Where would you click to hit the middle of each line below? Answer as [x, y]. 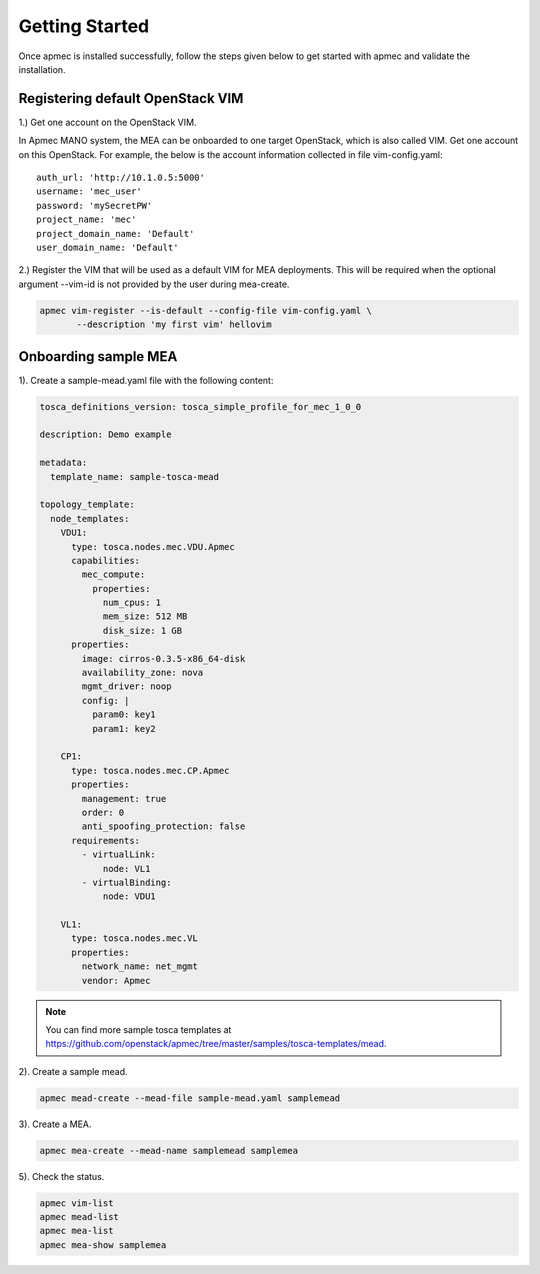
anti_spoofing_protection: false [163, 826]
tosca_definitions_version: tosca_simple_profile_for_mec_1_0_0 [200, 406]
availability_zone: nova [142, 673]
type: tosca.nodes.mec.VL [135, 938]
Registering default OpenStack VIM [131, 98]
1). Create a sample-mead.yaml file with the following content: [146, 380]
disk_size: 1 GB [142, 630]
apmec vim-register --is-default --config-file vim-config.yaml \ [205, 310]
